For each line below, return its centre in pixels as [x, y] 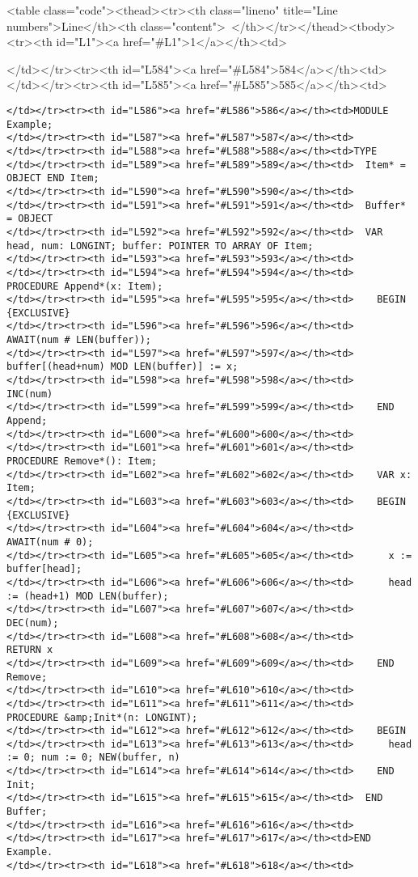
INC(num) [30, 394]
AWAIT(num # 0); [50, 542]
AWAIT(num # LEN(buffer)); [79, 340]
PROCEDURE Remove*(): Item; [82, 462]
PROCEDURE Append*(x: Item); [85, 286]
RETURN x [30, 650]
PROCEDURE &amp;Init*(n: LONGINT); [102, 717]
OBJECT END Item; [53, 178]
